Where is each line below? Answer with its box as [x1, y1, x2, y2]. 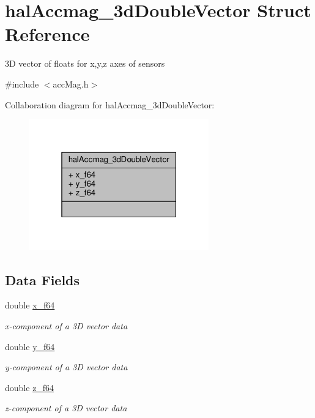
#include [5, 77, 39, 90]
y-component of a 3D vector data [5, 360, 128, 373]
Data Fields [5, 270, 80, 289]
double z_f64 [5, 381, 54, 394]
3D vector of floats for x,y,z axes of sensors [5, 57, 165, 70]
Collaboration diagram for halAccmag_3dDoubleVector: [5, 98, 215, 111]
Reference [5, 21, 90, 47]
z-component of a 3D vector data [5, 401, 127, 414]
